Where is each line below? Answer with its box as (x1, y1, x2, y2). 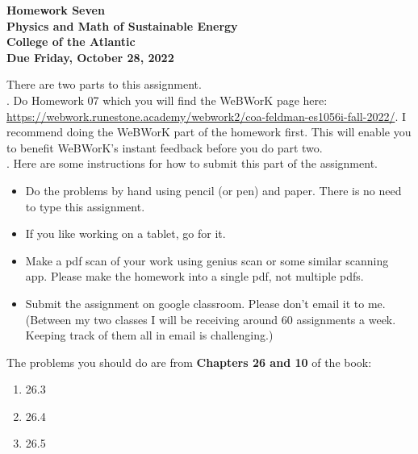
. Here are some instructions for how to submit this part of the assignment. (6, 155, 378, 172)
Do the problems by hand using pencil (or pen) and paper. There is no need (25, 181, 402, 198)
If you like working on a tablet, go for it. (25, 225, 226, 242)
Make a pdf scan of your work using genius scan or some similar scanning (25, 252, 389, 269)
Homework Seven (6, 2, 105, 18)
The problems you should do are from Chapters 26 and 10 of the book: (6, 353, 372, 370)
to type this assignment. (25, 198, 145, 215)
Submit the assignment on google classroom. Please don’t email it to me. (25, 294, 386, 311)
